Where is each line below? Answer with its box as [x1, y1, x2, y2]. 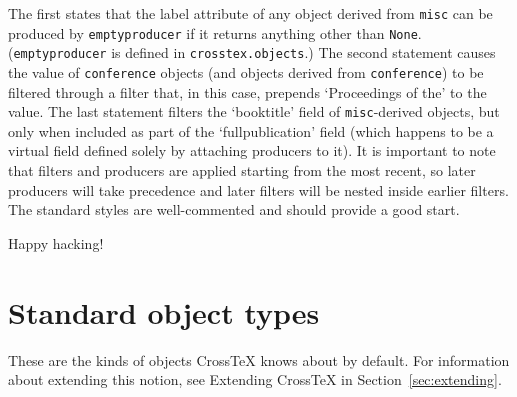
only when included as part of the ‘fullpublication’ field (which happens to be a [8, 120, 494, 141]
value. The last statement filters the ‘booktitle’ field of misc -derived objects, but [8, 101, 500, 122]
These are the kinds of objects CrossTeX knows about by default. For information [8, 349, 510, 370]
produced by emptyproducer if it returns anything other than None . [8, 22, 422, 43]
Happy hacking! [8, 232, 104, 253]
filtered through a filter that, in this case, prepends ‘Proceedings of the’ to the [8, 81, 487, 102]
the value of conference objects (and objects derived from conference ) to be [8, 61, 484, 82]
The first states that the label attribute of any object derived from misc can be [8, 3, 493, 23]
